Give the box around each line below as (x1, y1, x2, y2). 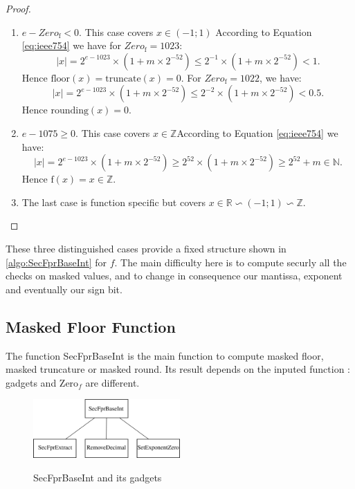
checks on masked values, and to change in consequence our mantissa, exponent (6, 268, 343, 283)
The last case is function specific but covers (21, 194, 206, 209)
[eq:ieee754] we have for (21, 38, 121, 53)
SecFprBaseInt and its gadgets (33, 470, 162, 484)
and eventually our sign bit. (6, 282, 122, 296)
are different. (85, 375, 140, 389)
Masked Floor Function (6, 315, 176, 337)
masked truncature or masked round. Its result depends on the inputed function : (6, 362, 351, 376)
